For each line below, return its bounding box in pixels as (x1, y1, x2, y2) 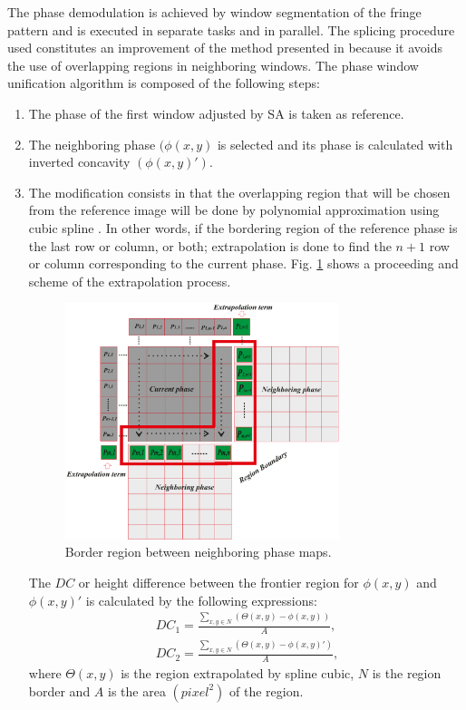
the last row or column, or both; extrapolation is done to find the (28, 236, 392, 255)
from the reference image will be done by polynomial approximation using (28, 200, 440, 219)
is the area (108, 681, 166, 700)
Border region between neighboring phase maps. (64, 542, 332, 561)
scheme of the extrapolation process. (28, 271, 231, 290)
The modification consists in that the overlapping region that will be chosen (28, 182, 451, 201)
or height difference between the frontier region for (78, 572, 359, 591)
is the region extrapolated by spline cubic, (121, 664, 354, 683)
